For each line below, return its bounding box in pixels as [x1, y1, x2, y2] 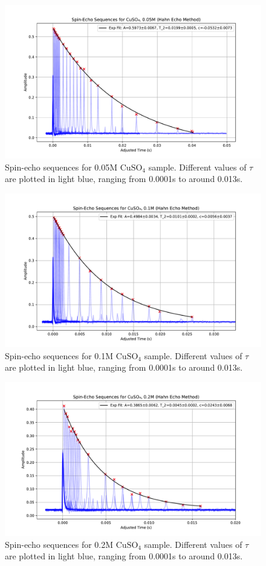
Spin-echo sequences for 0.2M [5, 538, 114, 550]
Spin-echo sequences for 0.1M [5, 349, 114, 362]
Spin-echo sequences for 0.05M [5, 160, 118, 173]
